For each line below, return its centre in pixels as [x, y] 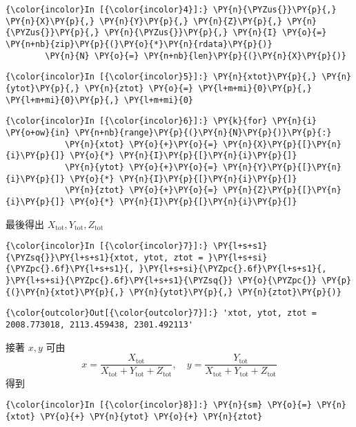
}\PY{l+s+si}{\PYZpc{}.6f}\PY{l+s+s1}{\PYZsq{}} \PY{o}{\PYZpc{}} [161, 281]
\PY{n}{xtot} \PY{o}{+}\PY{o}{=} [141, 144]
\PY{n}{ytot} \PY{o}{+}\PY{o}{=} [141, 167]
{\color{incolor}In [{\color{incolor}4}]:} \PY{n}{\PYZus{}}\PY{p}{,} [171, 10]
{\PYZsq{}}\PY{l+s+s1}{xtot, [72, 257]
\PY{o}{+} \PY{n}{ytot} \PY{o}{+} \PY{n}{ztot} [151, 417]
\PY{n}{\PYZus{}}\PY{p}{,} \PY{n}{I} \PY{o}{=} [216, 33]
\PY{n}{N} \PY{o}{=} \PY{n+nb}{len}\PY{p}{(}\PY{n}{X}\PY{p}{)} [196, 56]
